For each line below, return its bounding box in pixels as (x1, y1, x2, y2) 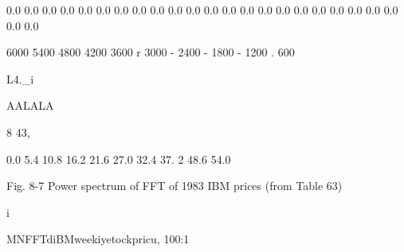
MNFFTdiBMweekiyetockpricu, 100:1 (6, 231, 190, 247)
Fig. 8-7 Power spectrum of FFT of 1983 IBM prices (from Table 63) (6, 177, 343, 194)
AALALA (6, 97, 54, 114)
